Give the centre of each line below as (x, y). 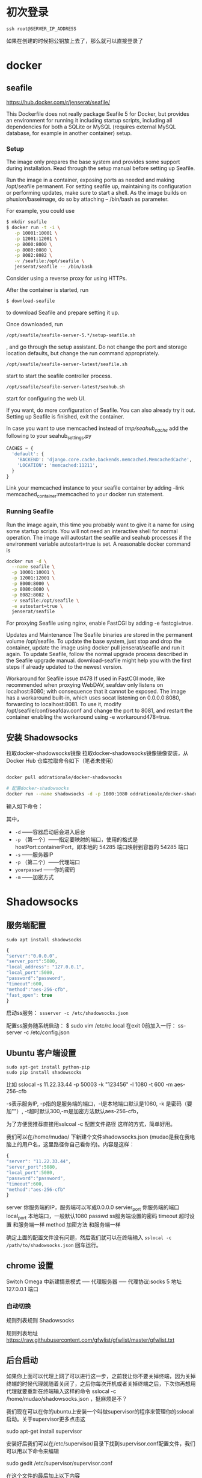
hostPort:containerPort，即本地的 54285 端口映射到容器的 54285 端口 (102, 847)
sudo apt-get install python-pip (48, 1067)
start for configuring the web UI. (46, 398)
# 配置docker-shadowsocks (38, 788)
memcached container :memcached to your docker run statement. (85, 495)
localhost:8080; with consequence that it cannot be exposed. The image (96, 692)
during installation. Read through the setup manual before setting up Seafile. (101, 168)
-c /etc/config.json (47, 1032)
